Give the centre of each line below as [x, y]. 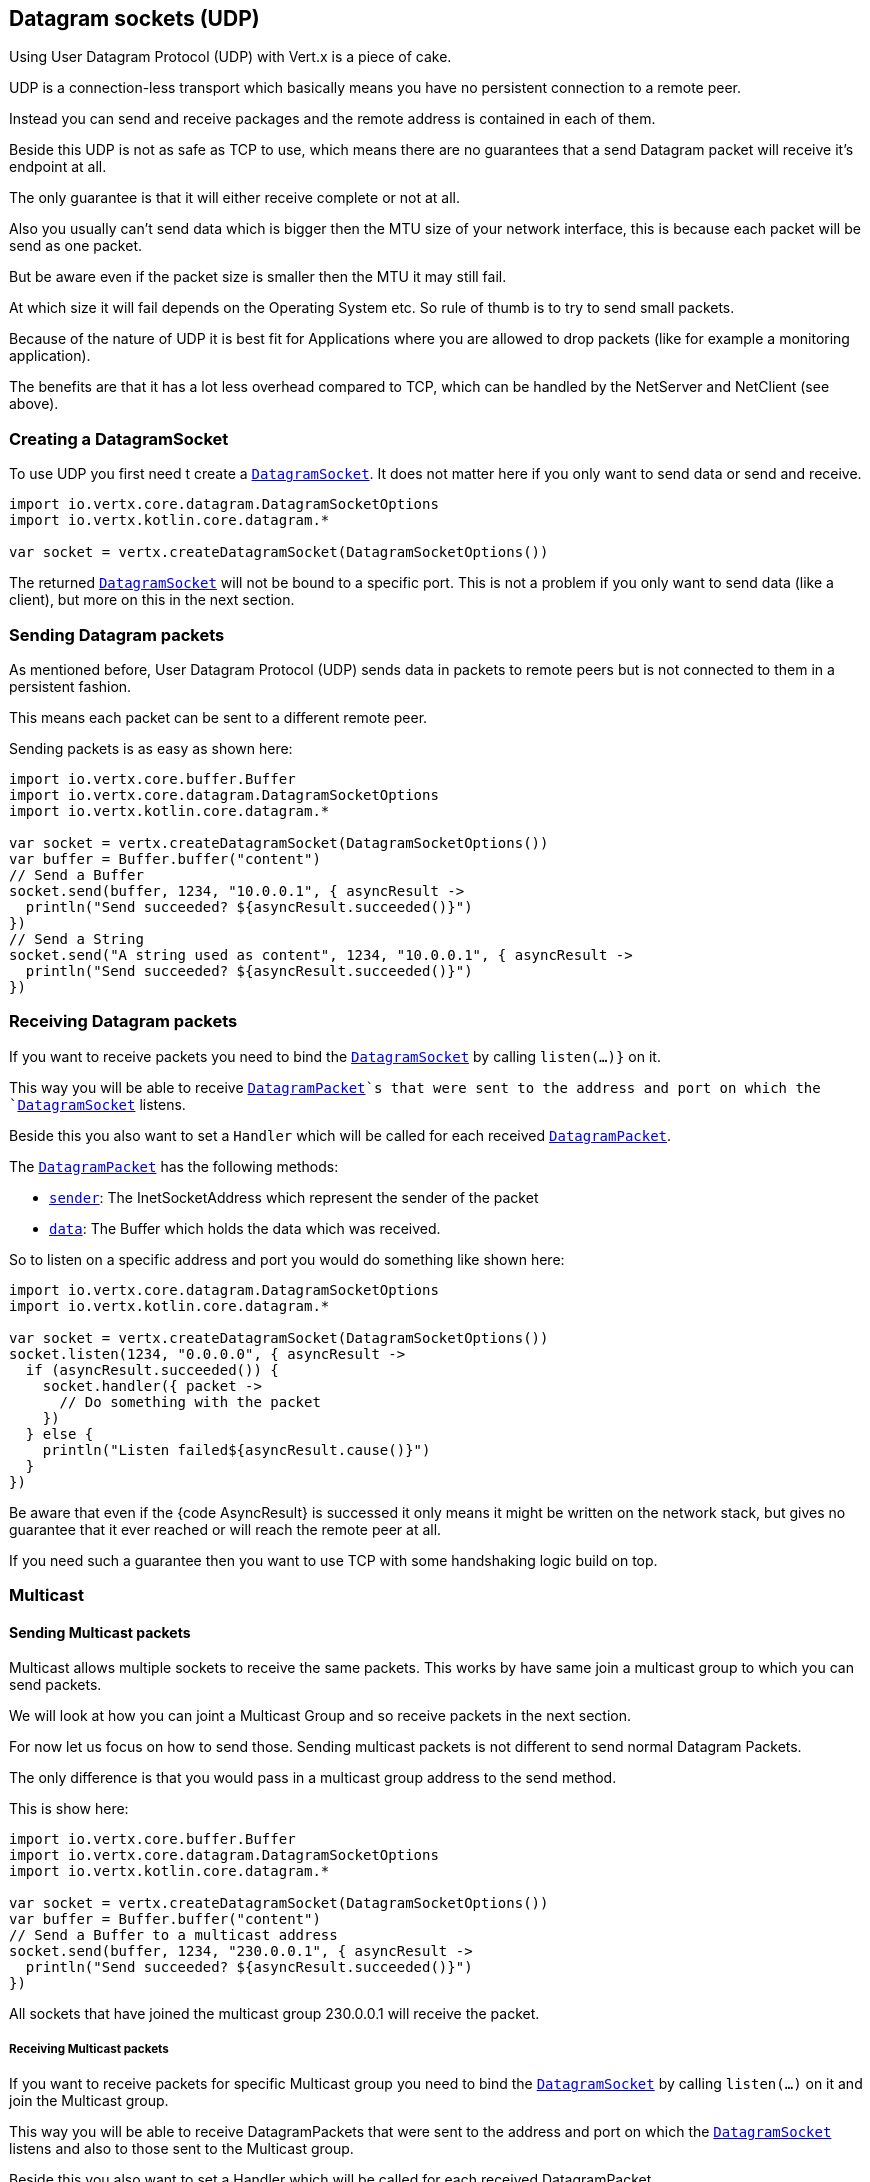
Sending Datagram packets [117, 634]
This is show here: [69, 1809]
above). [34, 404]
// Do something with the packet [190, 1401]
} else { [59, 1433]
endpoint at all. [58, 167]
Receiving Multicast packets [89, 2048]
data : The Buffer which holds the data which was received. [245, 1228]
